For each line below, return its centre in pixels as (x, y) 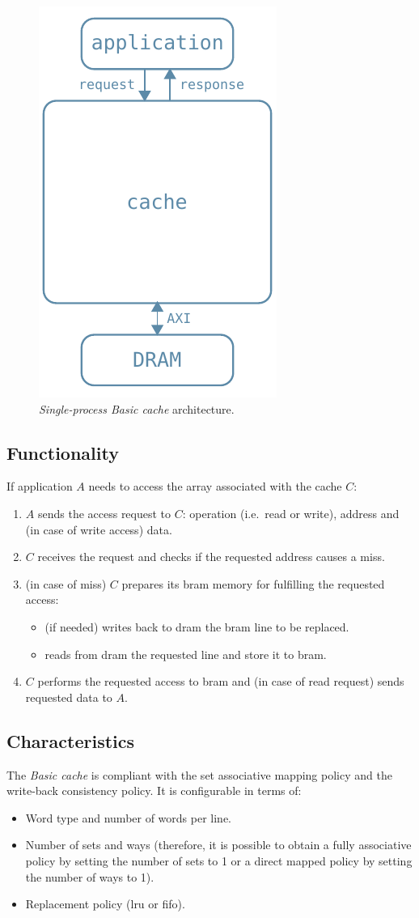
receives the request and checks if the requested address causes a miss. (211, 557)
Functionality (63, 452)
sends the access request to (104, 513)
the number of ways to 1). (90, 876)
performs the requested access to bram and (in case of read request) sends (221, 681)
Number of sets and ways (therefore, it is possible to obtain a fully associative (218, 845)
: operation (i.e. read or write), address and (291, 513)
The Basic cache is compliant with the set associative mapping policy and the (199, 774)
